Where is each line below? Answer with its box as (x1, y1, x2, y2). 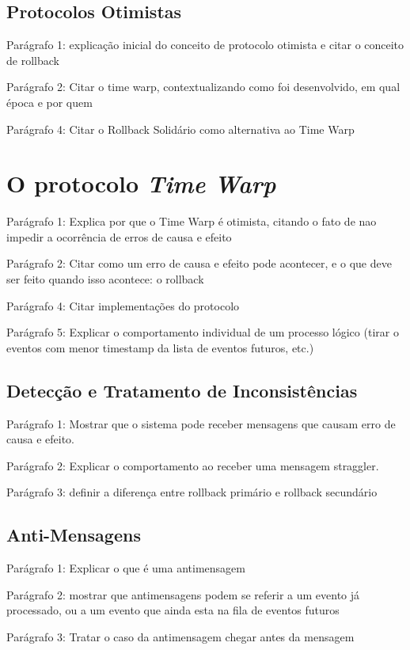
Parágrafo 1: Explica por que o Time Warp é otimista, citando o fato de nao (6, 213, 377, 230)
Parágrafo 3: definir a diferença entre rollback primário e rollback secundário (6, 484, 378, 500)
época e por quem (6, 93, 93, 110)
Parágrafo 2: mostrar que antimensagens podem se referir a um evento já (6, 586, 360, 602)
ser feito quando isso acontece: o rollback (6, 271, 204, 287)
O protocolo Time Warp (6, 167, 276, 200)
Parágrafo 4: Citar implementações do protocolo (6, 297, 240, 314)
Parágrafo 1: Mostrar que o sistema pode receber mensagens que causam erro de (6, 415, 396, 431)
